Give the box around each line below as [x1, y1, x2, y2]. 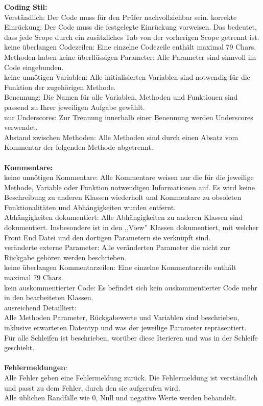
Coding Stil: [4, 2, 47, 12]
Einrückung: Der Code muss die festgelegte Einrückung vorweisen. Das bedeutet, [4, 21, 257, 32]
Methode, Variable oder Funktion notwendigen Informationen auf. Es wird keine [4, 182, 255, 192]
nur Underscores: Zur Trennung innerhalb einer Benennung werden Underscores [4, 111, 253, 122]
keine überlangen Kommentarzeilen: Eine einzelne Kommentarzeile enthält [4, 262, 236, 273]
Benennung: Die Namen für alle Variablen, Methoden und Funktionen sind [4, 92, 238, 102]
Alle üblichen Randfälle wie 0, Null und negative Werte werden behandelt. [4, 392, 237, 403]
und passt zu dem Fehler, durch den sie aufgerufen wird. [4, 382, 180, 393]
